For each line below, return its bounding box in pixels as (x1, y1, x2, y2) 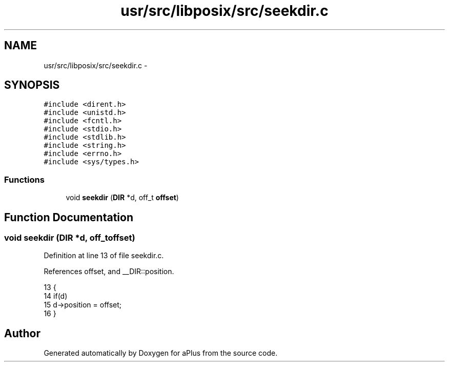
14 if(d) (44, 292, 68, 301)
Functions (4, 174, 45, 185)
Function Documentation (4, 210, 133, 224)
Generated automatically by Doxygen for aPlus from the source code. (44, 349, 278, 358)
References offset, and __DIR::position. (44, 267, 174, 276)
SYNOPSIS (4, 79, 60, 92)
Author (4, 326, 40, 340)
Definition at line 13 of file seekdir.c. (44, 251, 164, 260)
